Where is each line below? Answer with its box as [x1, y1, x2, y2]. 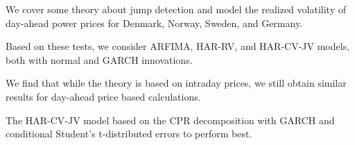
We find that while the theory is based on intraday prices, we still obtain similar [6, 76, 347, 90]
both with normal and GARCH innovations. [6, 52, 193, 67]
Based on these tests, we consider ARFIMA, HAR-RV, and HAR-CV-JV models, [6, 39, 350, 53]
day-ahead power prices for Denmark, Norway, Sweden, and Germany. [6, 15, 303, 30]
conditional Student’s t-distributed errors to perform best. [6, 126, 252, 141]
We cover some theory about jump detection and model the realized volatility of [6, 2, 346, 16]
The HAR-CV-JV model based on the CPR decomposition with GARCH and [6, 112, 335, 127]
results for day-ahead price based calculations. [6, 89, 201, 103]
